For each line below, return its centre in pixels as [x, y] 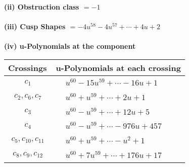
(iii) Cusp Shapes [35, 26]
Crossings [28, 67]
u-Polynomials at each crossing [118, 67]
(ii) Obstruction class [42, 7]
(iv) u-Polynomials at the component [70, 46]
